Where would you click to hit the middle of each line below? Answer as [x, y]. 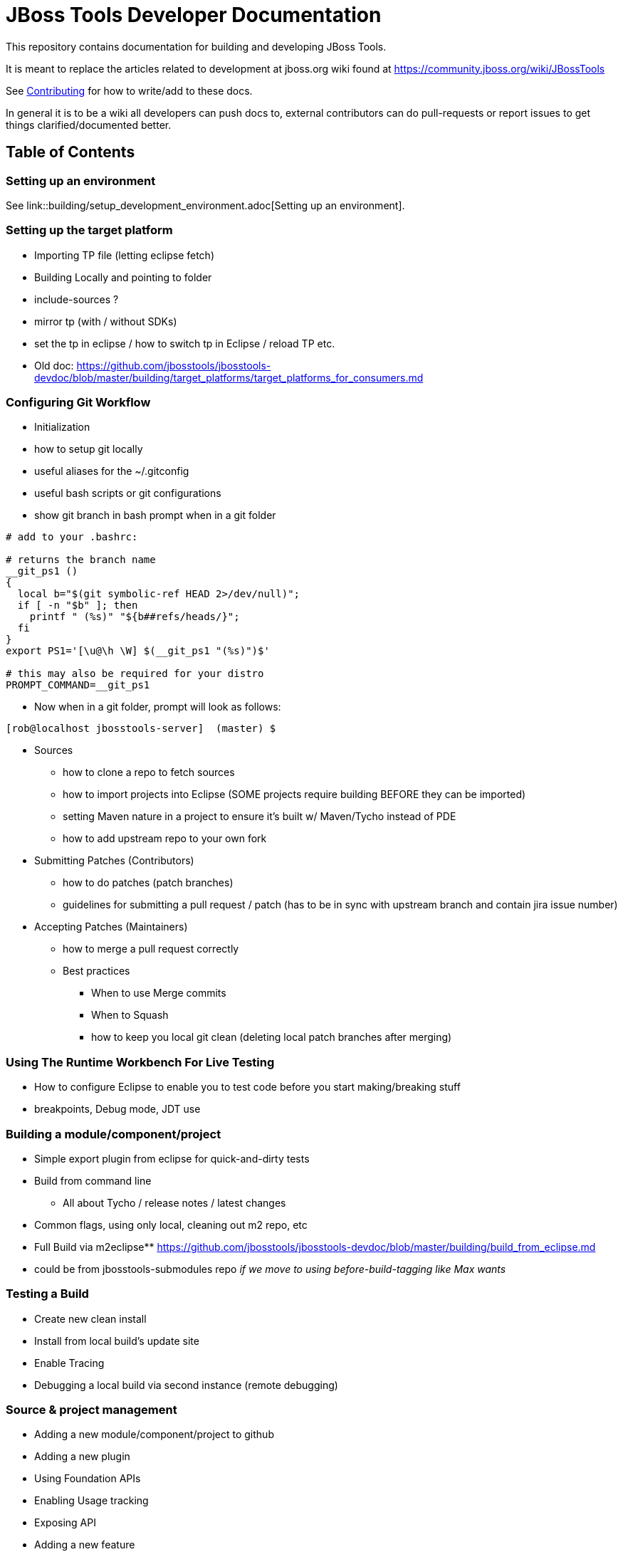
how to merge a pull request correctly [151, 949]
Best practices [96, 971]
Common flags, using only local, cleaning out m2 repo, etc [171, 1225]
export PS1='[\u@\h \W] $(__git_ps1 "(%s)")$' [138, 651]
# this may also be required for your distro [135, 674]
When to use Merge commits [159, 993]
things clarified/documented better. [89, 125]
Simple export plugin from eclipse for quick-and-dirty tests [172, 1158]
